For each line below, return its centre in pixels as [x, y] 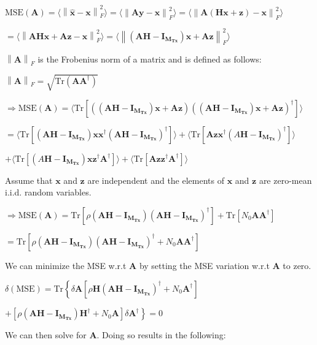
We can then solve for [46, 335]
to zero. [297, 265]
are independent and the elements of [156, 180]
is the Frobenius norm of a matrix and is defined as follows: [150, 59]
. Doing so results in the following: [161, 335]
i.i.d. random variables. [48, 192]
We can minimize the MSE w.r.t [66, 265]
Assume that [29, 180]
